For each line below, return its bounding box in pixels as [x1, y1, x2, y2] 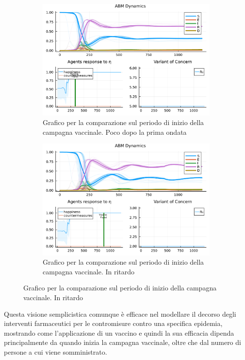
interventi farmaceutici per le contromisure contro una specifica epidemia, [4, 318, 223, 328]
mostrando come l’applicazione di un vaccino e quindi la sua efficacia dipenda [4, 327, 234, 338]
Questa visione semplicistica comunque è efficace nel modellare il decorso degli [4, 308, 236, 319]
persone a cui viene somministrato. [4, 347, 107, 357]
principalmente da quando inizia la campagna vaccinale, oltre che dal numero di [4, 337, 241, 347]
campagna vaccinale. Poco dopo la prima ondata [43, 126, 187, 137]
